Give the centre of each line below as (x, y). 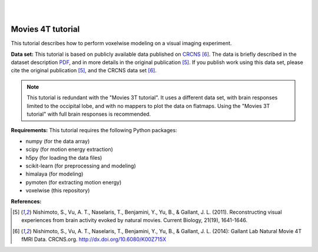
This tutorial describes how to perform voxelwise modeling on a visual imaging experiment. (121, 43)
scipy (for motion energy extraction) (69, 149)
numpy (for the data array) (58, 141)
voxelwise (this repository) (58, 190)
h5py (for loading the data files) (64, 157)
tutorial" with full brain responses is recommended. (89, 114)
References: (26, 201)
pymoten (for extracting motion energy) (74, 182)
